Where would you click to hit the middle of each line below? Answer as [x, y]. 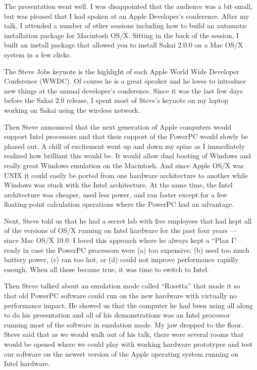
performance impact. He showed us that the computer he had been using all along [128, 305]
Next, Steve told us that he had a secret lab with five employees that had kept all [128, 220]
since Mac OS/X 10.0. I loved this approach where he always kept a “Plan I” [121, 240]
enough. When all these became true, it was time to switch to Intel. [106, 269]
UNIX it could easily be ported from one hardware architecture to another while [126, 175]
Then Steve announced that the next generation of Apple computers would [118, 126]
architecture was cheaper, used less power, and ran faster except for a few [116, 194]
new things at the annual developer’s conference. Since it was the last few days [124, 90]
